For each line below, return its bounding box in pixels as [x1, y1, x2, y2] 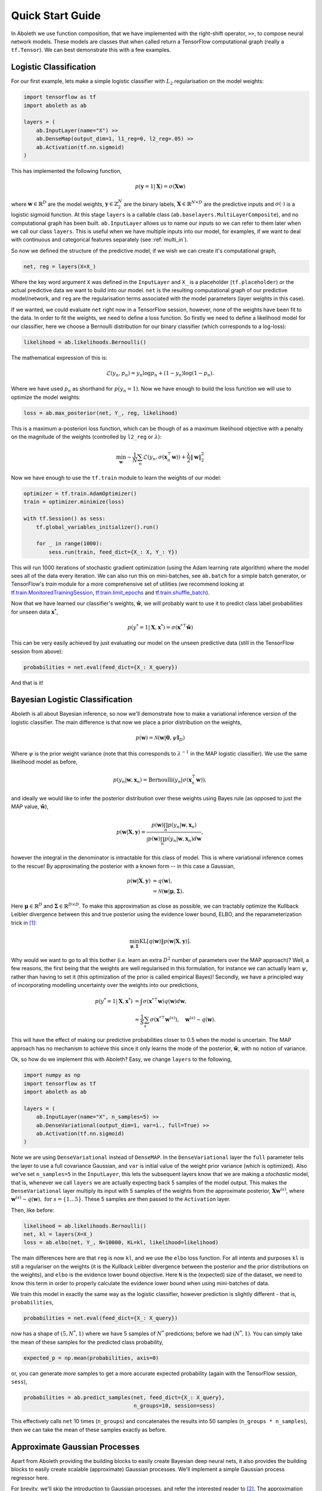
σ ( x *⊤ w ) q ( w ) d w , [143, 997, 187, 1004]
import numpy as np [23, 1072, 80, 1079]
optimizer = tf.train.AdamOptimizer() [23, 490, 137, 497]
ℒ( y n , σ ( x [143, 454, 168, 462]
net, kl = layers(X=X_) [23, 1231, 94, 1238]
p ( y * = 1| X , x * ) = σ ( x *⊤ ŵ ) [127, 623, 193, 630]
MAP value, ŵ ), [11, 803, 49, 810]
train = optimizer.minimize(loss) [23, 499, 125, 505]
